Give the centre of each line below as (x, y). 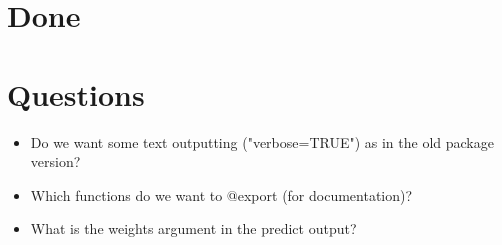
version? (55, 161)
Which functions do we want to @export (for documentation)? (221, 194)
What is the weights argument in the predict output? (193, 228)
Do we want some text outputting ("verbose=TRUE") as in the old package (262, 141)
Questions (76, 93)
